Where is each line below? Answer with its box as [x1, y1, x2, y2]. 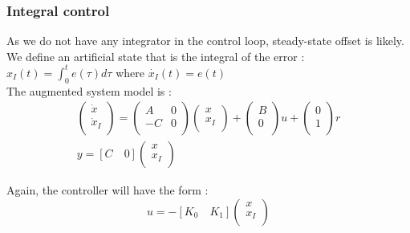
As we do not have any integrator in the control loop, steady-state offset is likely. [6, 32, 404, 49]
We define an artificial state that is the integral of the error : [6, 47, 305, 64]
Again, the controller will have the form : [6, 182, 209, 198]
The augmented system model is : [6, 82, 172, 99]
